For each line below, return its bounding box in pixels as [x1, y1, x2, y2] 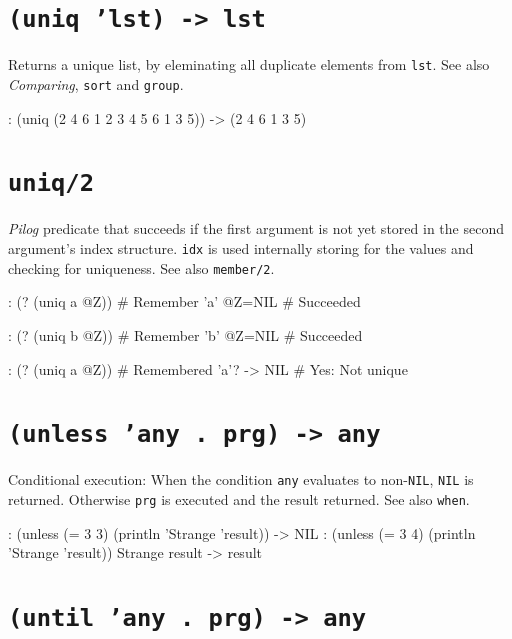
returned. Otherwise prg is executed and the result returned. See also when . [8, 489, 470, 509]
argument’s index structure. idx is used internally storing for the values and [8, 238, 474, 258]
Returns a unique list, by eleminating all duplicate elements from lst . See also [8, 54, 490, 75]
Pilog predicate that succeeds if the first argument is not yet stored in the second [8, 218, 504, 239]
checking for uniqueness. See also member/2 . [8, 257, 275, 278]
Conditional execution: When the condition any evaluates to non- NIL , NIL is [8, 469, 474, 490]
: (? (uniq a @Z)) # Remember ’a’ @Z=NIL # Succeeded [8, 291, 361, 312]
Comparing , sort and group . [8, 73, 184, 94]
